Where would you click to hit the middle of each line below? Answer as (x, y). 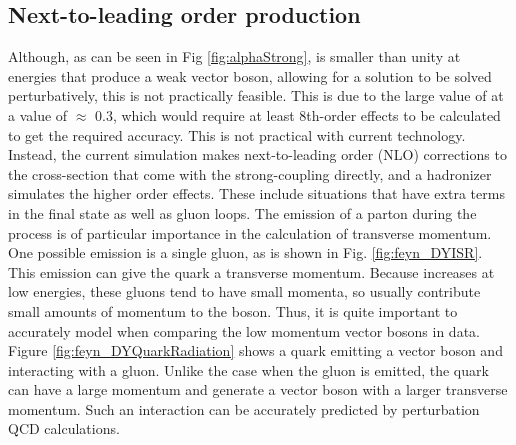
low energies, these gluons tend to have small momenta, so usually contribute (244, 291)
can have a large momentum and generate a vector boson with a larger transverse (258, 389)
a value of (38, 114)
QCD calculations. (64, 428)
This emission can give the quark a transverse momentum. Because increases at (251, 271)
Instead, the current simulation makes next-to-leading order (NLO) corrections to (257, 154)
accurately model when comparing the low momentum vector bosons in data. (244, 330)
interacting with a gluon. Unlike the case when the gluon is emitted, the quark (248, 369)
